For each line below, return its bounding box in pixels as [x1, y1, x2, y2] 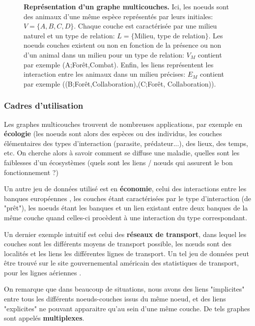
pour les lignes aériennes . [4, 267, 82, 277]
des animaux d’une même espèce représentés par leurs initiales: [24, 11, 213, 21]
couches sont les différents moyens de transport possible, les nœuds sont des [4, 238, 231, 249]
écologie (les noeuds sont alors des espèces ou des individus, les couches [4, 128, 222, 139]
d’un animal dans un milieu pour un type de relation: [24, 49, 184, 59]
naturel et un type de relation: [24, 30, 115, 40]
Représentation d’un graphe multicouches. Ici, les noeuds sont [24, 1, 229, 11]
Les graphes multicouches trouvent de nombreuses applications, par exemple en [4, 119, 242, 129]
